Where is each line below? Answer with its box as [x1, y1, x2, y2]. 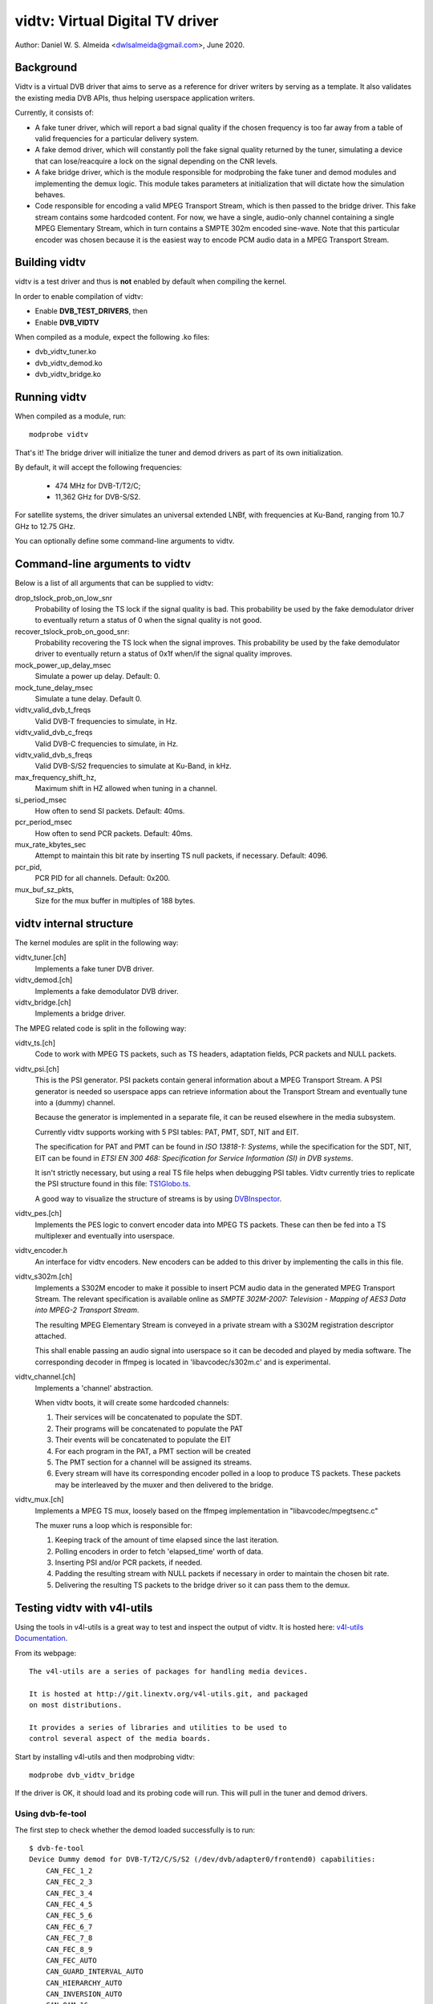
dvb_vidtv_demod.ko [34, 358, 103, 368]
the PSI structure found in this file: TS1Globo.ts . [34, 1179, 192, 1189]
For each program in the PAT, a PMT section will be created [55, 1446, 252, 1456]
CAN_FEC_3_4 [45, 1889, 93, 1897]
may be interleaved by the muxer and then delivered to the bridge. [55, 1480, 274, 1489]
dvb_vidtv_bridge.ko [34, 370, 102, 379]
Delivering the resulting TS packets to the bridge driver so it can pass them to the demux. [55, 1580, 350, 1590]
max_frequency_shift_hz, [14, 772, 96, 782]
